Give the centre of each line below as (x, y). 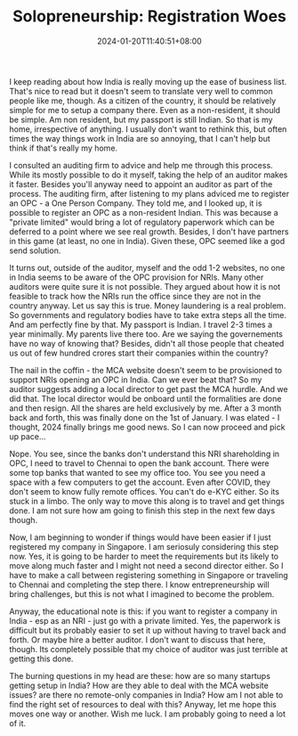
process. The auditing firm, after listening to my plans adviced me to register (149, 193)
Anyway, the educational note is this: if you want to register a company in (143, 611)
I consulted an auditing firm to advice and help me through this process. (141, 165)
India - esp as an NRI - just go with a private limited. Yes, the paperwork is (145, 620)
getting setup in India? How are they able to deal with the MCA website (139, 685)
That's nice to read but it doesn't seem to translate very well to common (141, 91)
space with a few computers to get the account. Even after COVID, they (140, 482)
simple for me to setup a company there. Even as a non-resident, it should (145, 110)
